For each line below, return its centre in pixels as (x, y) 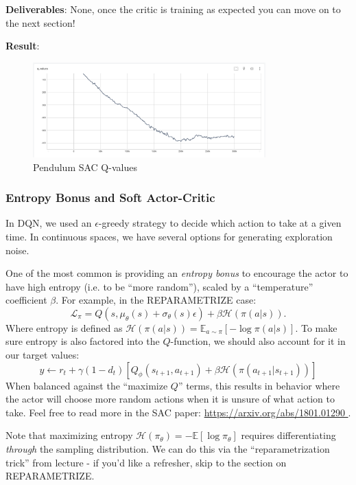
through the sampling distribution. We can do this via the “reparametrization (168, 449)
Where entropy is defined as (64, 327)
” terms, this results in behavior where (259, 385)
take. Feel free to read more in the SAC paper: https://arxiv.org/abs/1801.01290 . (178, 412)
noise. (17, 250)
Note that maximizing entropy (69, 435)
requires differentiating (288, 435)
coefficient (26, 300)
